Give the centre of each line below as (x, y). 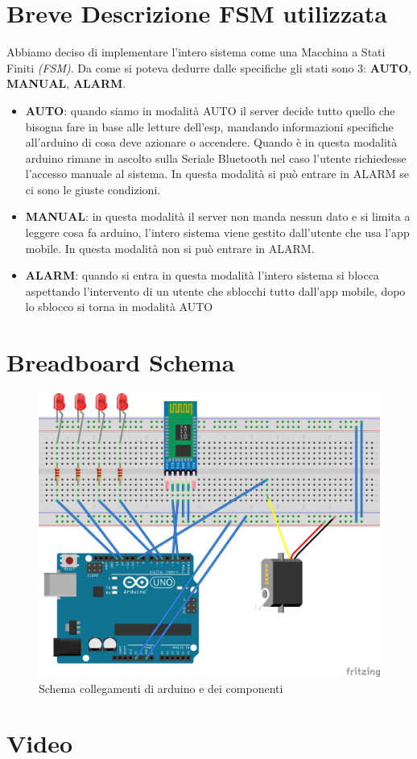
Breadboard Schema (121, 362)
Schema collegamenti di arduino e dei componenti (161, 688)
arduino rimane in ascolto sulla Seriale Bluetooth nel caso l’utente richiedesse (216, 158)
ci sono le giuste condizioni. (93, 189)
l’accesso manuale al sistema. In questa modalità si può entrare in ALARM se (217, 174)
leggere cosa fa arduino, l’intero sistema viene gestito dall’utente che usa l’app (217, 232)
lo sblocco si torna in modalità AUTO (119, 307)
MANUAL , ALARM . (66, 83)
